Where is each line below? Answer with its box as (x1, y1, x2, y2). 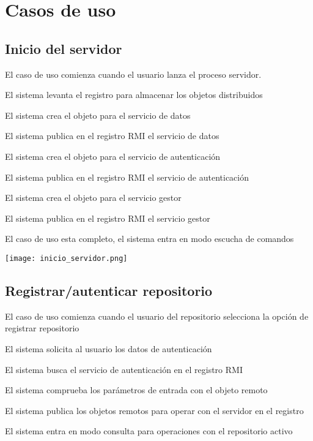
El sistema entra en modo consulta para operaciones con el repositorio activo (5, 424, 293, 437)
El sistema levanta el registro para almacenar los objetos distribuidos (5, 88, 263, 101)
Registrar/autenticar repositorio (5, 281, 213, 300)
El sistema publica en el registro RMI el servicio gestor (5, 211, 210, 224)
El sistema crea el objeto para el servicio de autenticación (5, 149, 221, 162)
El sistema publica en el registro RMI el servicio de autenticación (5, 170, 249, 183)
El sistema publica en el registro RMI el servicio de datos (5, 129, 219, 142)
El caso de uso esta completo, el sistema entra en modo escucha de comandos (5, 232, 294, 245)
